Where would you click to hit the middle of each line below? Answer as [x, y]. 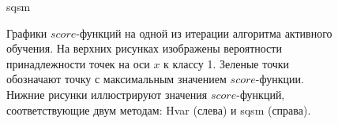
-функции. [280, 79]
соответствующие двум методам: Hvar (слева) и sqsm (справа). [159, 109]
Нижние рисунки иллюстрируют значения [107, 94]
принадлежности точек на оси [78, 63]
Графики [27, 33]
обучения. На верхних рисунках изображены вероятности [144, 48]
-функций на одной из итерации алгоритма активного [204, 33]
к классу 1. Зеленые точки [227, 63]
